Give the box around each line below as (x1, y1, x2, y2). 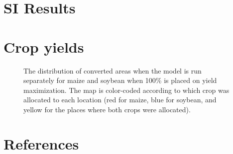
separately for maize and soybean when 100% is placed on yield (23, 75, 217, 85)
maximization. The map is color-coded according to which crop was (23, 84, 230, 95)
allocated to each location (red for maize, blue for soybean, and (23, 94, 217, 105)
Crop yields (3, 36, 84, 57)
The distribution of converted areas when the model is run (23, 65, 202, 76)
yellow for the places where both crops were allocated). (23, 104, 191, 114)
